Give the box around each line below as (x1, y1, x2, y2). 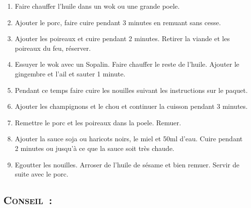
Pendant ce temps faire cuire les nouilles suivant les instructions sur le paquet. (15, 85, 248, 95)
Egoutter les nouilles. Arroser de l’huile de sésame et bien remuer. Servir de (15, 159, 239, 169)
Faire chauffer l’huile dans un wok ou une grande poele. (15, 1, 180, 11)
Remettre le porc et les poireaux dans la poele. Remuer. (15, 117, 181, 127)
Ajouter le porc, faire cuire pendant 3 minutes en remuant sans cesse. (15, 17, 221, 27)
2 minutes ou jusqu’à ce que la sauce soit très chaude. (15, 143, 175, 153)
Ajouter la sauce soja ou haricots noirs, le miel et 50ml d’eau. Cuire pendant (15, 134, 243, 144)
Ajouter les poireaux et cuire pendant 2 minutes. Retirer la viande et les (15, 33, 230, 44)
